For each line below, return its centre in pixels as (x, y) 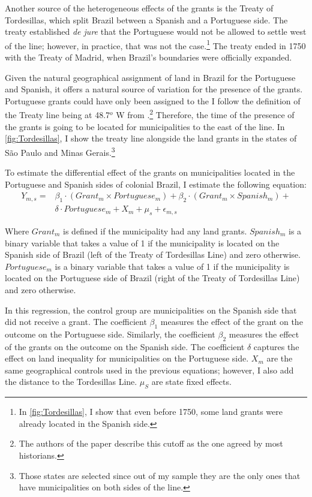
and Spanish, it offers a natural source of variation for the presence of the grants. (154, 89)
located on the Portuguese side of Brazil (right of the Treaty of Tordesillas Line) (152, 278)
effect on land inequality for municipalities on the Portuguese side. (127, 358)
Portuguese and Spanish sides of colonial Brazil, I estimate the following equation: (156, 184)
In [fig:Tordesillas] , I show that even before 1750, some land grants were (151, 412)
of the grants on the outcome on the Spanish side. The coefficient (125, 346)
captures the (276, 346)
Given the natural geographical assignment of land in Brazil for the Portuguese (150, 77)
